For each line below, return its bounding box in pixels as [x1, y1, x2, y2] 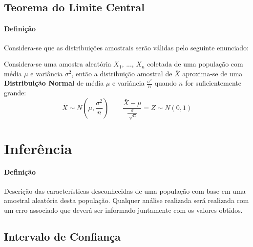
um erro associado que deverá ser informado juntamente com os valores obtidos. [4, 204, 243, 215]
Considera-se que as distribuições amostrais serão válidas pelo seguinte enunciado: [4, 42, 249, 52]
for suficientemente [185, 78, 242, 88]
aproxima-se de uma [182, 68, 243, 78]
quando [154, 78, 177, 88]
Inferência [4, 138, 72, 158]
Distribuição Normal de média [4, 78, 104, 88]
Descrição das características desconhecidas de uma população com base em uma [4, 185, 246, 196]
